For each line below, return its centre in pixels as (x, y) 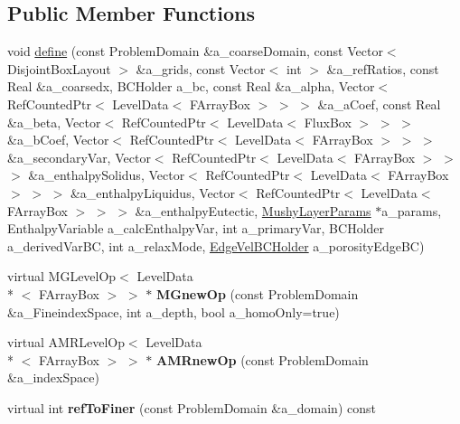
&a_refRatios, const (383, 68)
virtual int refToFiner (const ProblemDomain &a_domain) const (192, 407)
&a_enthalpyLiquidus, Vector (152, 192)
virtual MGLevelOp (62, 276)
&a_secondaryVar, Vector (79, 157)
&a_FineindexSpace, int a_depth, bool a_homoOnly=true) (174, 311)
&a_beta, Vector (54, 122)
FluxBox (328, 122)
